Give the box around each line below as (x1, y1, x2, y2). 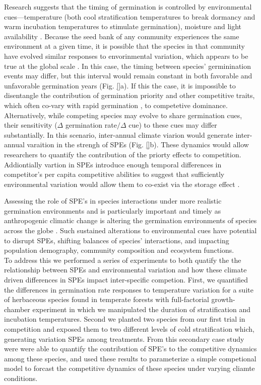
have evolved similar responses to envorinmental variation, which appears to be (4, 50, 248, 61)
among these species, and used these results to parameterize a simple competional (4, 353, 256, 363)
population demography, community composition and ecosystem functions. (4, 245, 234, 255)
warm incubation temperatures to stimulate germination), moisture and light (4, 21, 242, 32)
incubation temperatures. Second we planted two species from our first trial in (4, 314, 245, 324)
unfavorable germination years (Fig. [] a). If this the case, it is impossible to (4, 80, 236, 90)
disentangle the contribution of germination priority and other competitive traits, (4, 90, 255, 101)
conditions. (4, 372, 38, 383)
